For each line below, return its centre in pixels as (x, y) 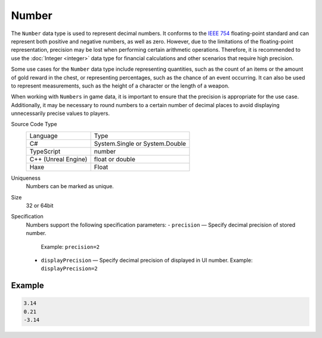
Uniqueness (26, 178)
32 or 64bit (40, 206)
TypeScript (45, 151)
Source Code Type (34, 124)
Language (44, 136)
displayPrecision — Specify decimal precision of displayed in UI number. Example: (147, 260)
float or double (114, 159)
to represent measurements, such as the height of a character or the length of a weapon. (120, 86)
